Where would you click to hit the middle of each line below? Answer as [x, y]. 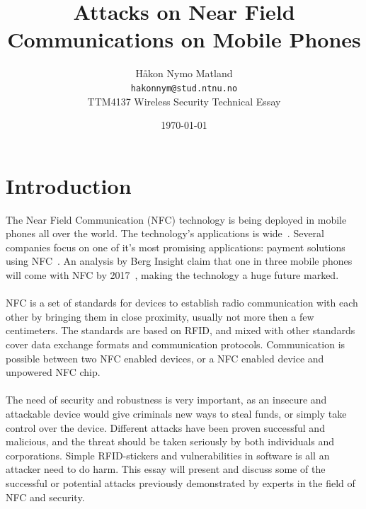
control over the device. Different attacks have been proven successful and [165, 427]
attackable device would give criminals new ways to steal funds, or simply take [176, 413]
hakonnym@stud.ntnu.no [184, 88]
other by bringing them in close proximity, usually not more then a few [160, 316]
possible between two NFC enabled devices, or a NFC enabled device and [165, 358]
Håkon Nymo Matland [184, 73]
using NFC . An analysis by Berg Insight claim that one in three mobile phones [179, 261]
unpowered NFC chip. [53, 372]
